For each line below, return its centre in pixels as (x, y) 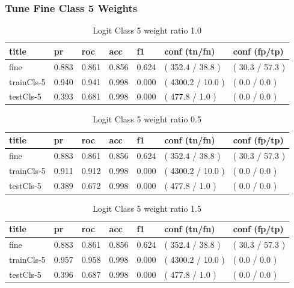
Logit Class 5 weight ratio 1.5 (147, 208)
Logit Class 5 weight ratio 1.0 (147, 30)
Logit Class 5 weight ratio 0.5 (147, 119)
